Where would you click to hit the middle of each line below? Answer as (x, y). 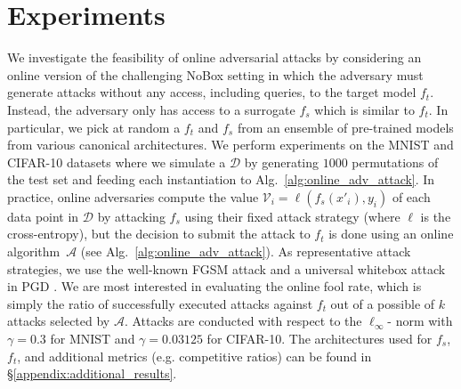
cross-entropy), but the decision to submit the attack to (159, 234)
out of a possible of (383, 303)
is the (436, 216)
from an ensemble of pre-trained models (345, 127)
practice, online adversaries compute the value (133, 196)
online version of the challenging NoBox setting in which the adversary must (215, 74)
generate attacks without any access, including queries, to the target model (212, 92)
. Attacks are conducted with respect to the (243, 321)
